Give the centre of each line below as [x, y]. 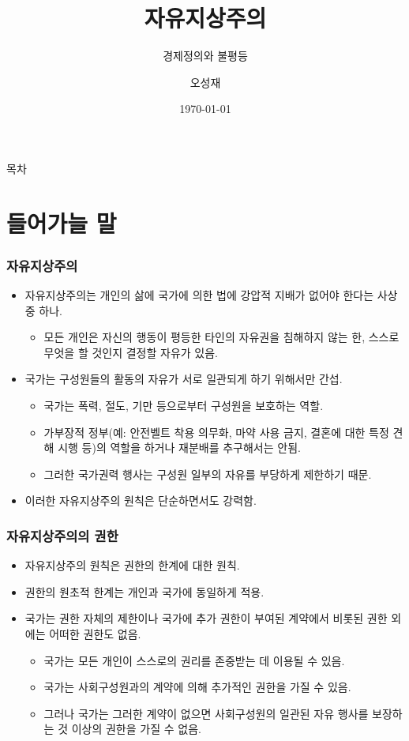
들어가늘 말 [62, 222]
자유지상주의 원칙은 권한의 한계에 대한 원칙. [132, 565]
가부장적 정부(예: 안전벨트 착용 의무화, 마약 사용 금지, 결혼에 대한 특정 [216, 432]
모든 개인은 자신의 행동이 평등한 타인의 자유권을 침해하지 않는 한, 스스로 [221, 337]
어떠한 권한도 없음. [95, 634]
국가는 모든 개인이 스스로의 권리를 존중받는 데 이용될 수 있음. [194, 660]
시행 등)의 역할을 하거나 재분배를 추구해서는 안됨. [179, 448]
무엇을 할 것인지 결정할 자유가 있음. [131, 352]
